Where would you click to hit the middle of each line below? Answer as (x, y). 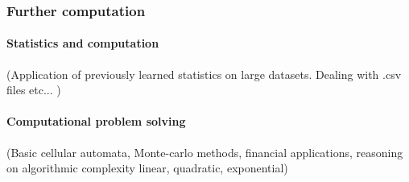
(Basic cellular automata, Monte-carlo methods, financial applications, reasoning (205, 152)
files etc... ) (34, 90)
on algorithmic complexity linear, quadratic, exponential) (147, 168)
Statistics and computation (83, 43)
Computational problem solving (96, 121)
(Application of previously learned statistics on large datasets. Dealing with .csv (204, 74)
